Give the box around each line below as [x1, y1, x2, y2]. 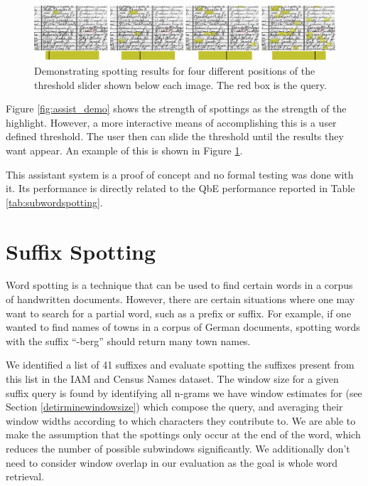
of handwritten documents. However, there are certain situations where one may [6, 292, 355, 307]
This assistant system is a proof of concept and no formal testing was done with [6, 167, 354, 181]
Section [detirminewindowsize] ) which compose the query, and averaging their [6, 399, 343, 414]
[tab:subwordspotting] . [6, 194, 103, 209]
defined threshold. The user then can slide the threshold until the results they [6, 129, 344, 144]
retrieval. [6, 469, 45, 484]
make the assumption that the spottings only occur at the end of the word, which [6, 427, 361, 442]
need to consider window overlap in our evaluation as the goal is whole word [6, 455, 338, 470]
